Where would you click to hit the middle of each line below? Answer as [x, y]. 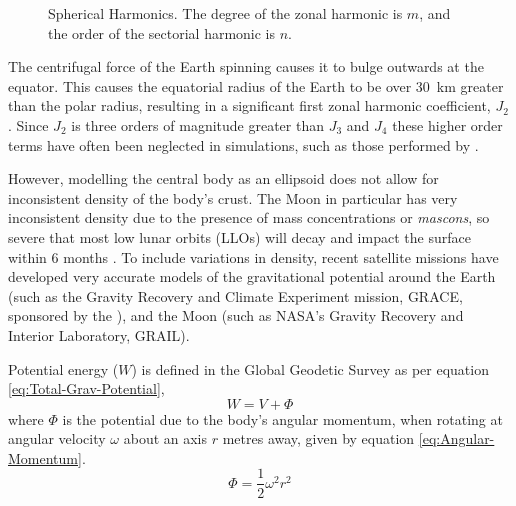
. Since [28, 124]
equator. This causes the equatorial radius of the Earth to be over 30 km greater [256, 85]
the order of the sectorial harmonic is [162, 32]
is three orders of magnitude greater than [197, 124]
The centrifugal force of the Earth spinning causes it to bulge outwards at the [246, 66]
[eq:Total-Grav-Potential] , [86, 388]
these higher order [447, 124]
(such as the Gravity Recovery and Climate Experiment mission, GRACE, [235, 295]
